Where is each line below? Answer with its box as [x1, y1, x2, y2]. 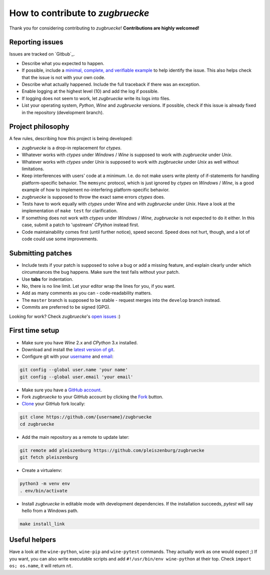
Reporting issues [9, 38, 63, 47]
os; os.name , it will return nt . [9, 563, 73, 569]
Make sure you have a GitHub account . [21, 387, 102, 393]
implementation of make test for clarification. [21, 208, 118, 214]
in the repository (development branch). [21, 109, 104, 115]
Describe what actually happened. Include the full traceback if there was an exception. [21, 82, 200, 88]
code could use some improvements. [21, 236, 98, 242]
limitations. [21, 166, 44, 172]
